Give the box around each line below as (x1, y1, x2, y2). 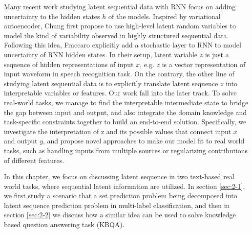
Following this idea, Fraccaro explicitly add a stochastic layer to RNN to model (4, 40, 241, 50)
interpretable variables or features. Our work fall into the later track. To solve (4, 88, 237, 98)
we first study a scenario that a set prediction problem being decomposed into (4, 190, 237, 201)
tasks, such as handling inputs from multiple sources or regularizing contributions (4, 145, 248, 155)
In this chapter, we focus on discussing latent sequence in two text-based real (4, 171, 234, 182)
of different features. (4, 155, 64, 165)
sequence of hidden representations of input (4, 59, 134, 69)
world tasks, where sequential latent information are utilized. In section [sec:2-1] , (4, 181, 245, 191)
